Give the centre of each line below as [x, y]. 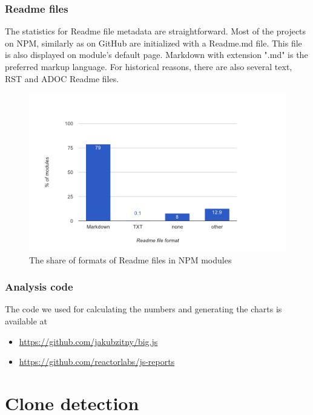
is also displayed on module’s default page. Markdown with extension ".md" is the [156, 55]
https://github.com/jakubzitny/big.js [88, 341]
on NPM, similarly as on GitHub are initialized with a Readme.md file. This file [153, 43]
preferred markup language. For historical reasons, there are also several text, [149, 66]
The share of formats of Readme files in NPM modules [130, 259]
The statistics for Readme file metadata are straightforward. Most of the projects [156, 31]
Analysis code [39, 287]
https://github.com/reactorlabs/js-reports [97, 362]
